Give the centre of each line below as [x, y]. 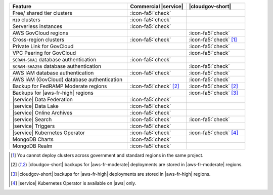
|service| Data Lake [36, 106]
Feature [22, 6]
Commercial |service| [157, 6]
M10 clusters [26, 19]
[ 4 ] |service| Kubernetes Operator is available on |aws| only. [74, 183]
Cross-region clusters [38, 40]
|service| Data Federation [43, 100]
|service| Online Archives [42, 113]
